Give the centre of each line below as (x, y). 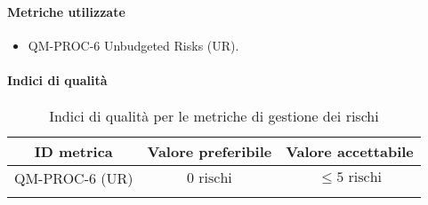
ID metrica (73, 152)
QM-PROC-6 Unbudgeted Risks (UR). (133, 45)
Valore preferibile (210, 152)
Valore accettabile (350, 152)
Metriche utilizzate (66, 11)
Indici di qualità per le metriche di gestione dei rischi (214, 116)
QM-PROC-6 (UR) (74, 178)
